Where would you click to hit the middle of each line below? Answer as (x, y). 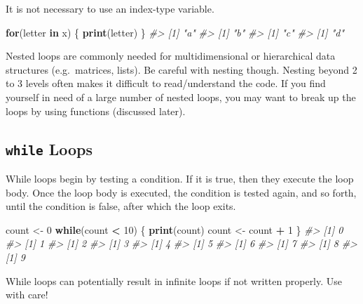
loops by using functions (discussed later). (96, 111)
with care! (27, 295)
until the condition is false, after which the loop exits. (121, 206)
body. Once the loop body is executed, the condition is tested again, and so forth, (181, 192)
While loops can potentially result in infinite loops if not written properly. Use (174, 280)
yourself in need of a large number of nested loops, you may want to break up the (181, 97)
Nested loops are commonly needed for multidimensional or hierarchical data (171, 56)
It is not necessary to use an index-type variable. (110, 8)
